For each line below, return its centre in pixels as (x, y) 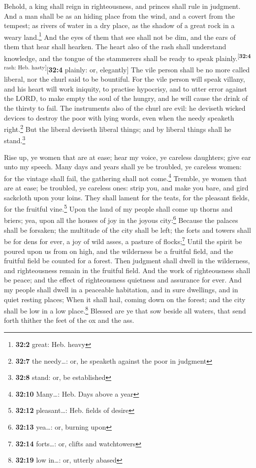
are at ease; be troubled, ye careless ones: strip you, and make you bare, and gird (126, 188)
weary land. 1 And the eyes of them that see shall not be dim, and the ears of (120, 36)
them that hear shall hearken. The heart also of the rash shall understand (115, 47)
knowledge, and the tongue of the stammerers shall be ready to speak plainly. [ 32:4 (128, 57)
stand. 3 (15, 140)
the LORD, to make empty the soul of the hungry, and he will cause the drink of (126, 98)
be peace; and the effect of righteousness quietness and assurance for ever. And (123, 280)
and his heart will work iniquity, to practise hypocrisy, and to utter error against (126, 88)
